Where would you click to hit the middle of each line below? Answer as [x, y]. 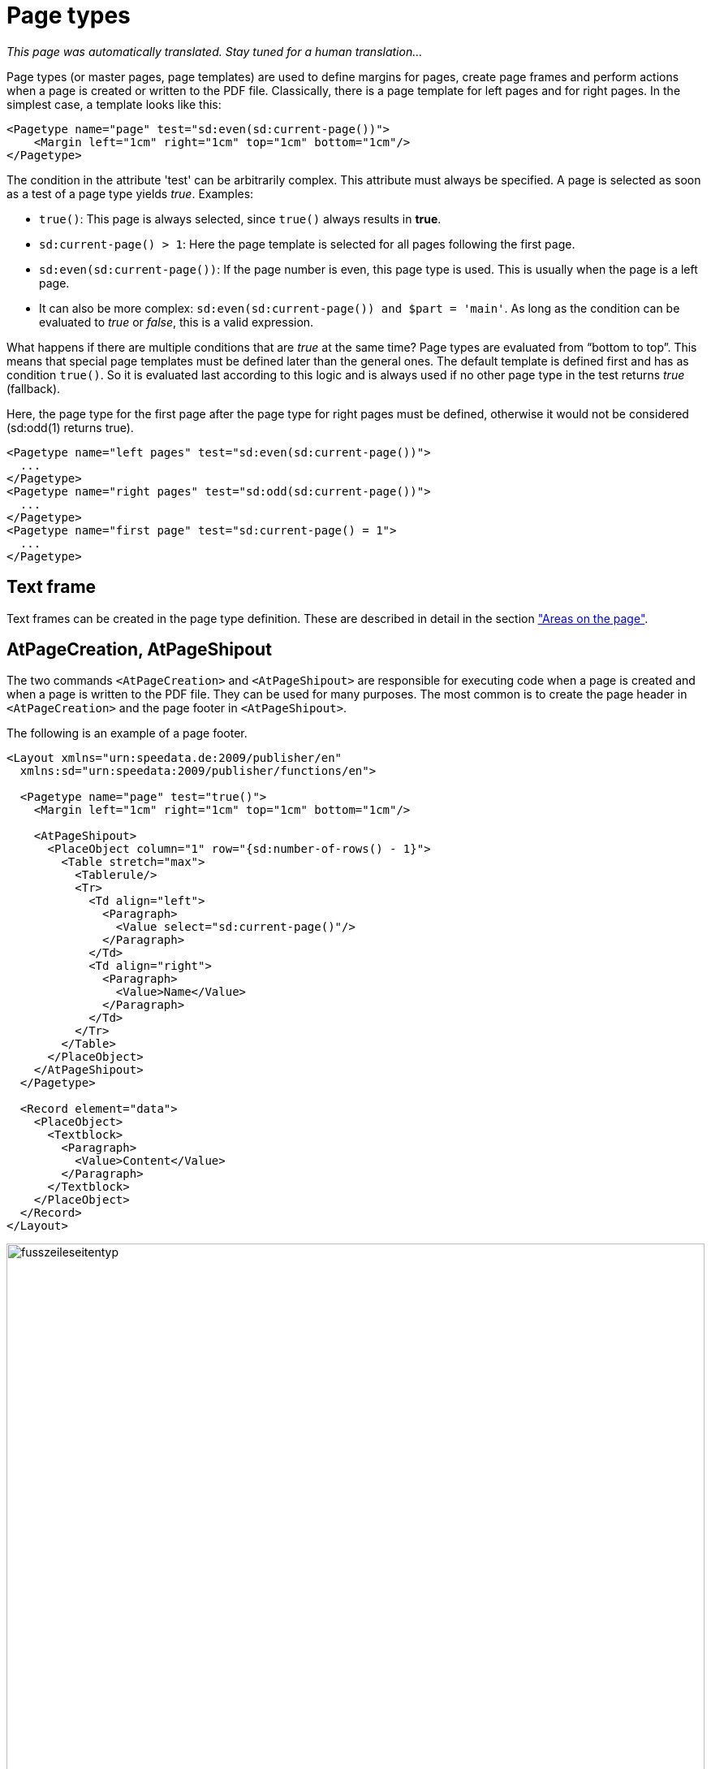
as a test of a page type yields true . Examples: [130, 193]
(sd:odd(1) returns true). [70, 427]
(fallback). [34, 388]
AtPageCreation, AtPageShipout [139, 650]
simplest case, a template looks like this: [114, 104]
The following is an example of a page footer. [127, 733]
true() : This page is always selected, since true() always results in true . [240, 218]
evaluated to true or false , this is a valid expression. [177, 322]
